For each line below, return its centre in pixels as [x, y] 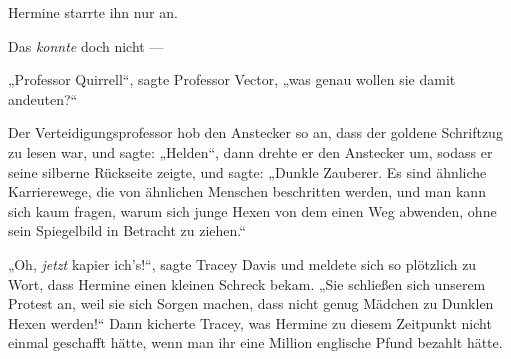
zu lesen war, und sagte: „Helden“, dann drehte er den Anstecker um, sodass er [250, 151]
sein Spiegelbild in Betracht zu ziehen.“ [127, 230]
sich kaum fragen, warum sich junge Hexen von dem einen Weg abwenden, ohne [252, 210]
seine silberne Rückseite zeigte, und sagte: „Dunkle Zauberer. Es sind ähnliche [247, 171]
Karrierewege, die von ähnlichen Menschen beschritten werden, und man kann [247, 191]
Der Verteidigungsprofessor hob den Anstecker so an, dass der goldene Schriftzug [255, 132]
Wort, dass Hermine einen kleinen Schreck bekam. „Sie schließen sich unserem [247, 283]
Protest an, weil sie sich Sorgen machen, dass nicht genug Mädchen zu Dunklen [251, 303]
